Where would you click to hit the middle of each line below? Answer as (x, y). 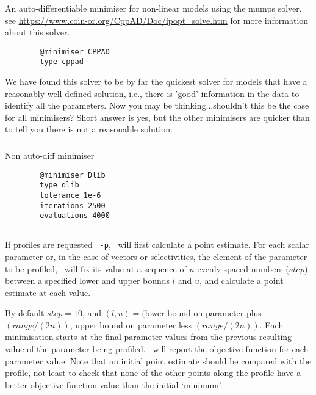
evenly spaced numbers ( (243, 268)
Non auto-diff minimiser (50, 155)
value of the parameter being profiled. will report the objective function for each (157, 349)
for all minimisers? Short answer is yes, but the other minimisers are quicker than (157, 117)
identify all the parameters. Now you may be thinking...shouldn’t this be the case (157, 105)
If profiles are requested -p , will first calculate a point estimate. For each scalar (157, 245)
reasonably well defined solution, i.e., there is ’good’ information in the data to (152, 93)
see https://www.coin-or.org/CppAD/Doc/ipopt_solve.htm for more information (157, 20)
